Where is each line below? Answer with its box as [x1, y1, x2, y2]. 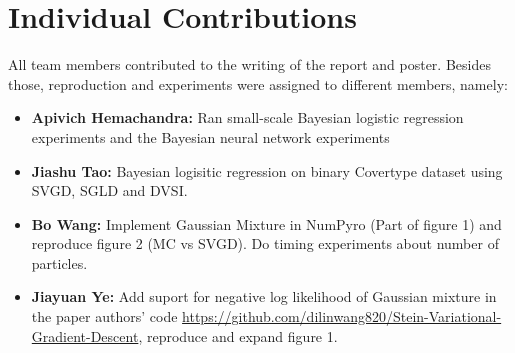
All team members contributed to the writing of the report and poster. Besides [8, 54, 491, 75]
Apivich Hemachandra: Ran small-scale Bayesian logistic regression [31, 107, 464, 128]
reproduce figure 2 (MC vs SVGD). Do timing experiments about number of [31, 233, 499, 254]
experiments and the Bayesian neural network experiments [31, 126, 390, 147]
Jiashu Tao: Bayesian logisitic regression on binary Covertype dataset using [31, 160, 503, 181]
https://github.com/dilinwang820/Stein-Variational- [182, 306, 502, 327]
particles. [31, 252, 88, 273]
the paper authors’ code [31, 306, 178, 327]
